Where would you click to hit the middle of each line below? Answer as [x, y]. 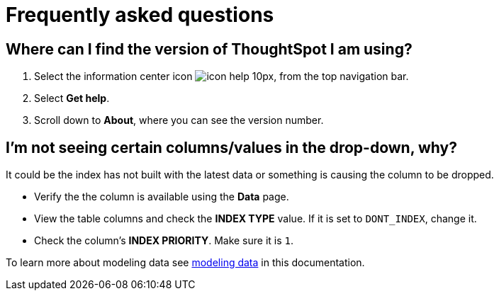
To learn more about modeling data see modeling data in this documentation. [185, 263]
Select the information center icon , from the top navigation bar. [222, 76]
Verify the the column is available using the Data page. [162, 197]
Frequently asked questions [140, 15]
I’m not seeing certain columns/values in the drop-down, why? [231, 147]
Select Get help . [72, 98]
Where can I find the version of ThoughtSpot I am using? [209, 49]
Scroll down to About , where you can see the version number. [179, 120]
